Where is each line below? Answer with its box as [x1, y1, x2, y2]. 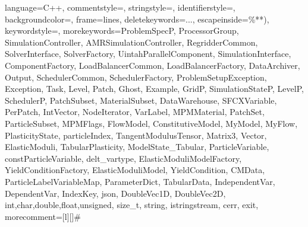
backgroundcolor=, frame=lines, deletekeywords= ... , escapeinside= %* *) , [5, 12, 269, 25]
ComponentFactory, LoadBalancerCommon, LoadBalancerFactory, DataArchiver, [5, 59, 300, 71]
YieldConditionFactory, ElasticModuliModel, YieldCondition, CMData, [5, 164, 265, 176]
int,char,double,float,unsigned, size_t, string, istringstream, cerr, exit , [5, 199, 259, 211]
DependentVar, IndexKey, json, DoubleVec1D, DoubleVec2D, [5, 187, 226, 199]
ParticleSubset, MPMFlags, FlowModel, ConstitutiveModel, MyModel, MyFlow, [5, 117, 298, 129]
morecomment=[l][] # [5, 210, 81, 222]
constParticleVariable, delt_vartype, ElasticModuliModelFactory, [5, 152, 242, 164]
